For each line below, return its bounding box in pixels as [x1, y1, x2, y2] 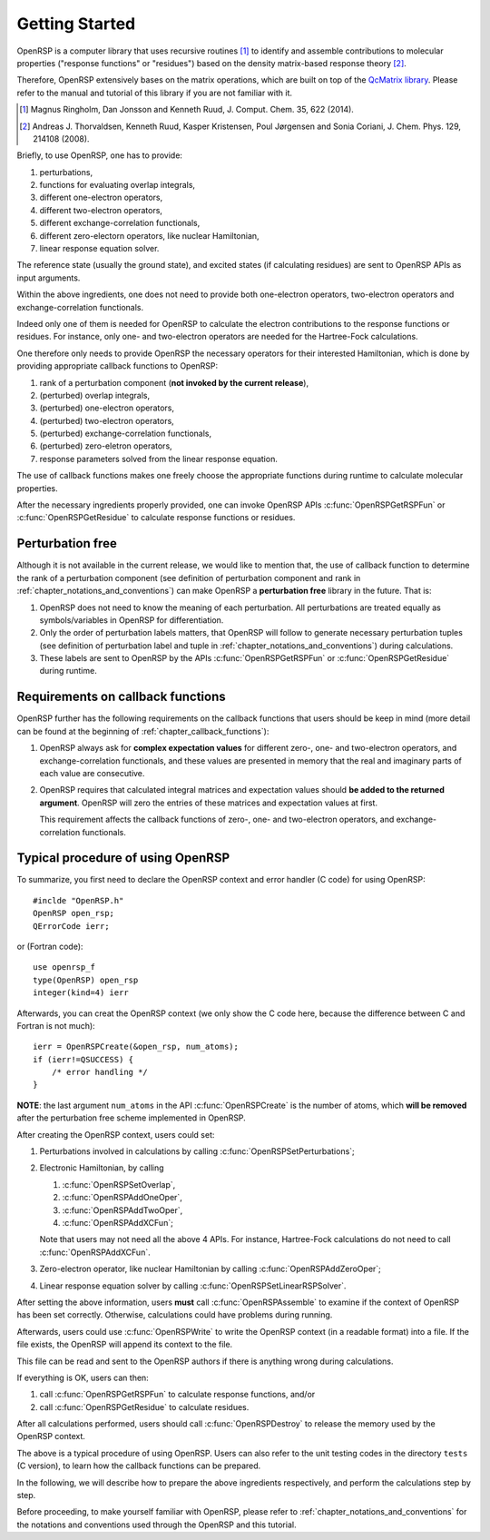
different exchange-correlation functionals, [39, 218, 201, 229]
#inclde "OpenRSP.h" [33, 895, 124, 905]
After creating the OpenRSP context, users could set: [16, 1129, 215, 1140]
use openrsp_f [33, 962, 95, 972]
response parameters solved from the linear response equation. [39, 453, 279, 464]
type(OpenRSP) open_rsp [33, 974, 139, 985]
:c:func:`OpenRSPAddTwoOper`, [62, 1204, 183, 1216]
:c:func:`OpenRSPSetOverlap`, [62, 1179, 176, 1190]
